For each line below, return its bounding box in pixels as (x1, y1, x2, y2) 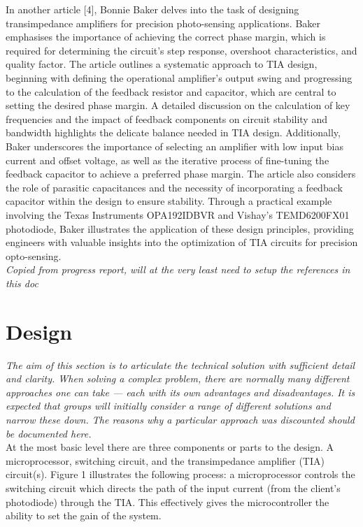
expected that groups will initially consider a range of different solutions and (6, 398, 331, 413)
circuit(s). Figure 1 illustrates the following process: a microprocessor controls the (6, 467, 355, 482)
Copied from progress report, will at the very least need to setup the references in (6, 262, 350, 277)
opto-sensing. (6, 248, 62, 263)
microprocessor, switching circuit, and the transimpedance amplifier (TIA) (6, 453, 325, 468)
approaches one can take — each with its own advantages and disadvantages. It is (6, 384, 355, 399)
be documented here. (6, 426, 92, 440)
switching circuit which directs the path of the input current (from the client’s (6, 480, 341, 495)
